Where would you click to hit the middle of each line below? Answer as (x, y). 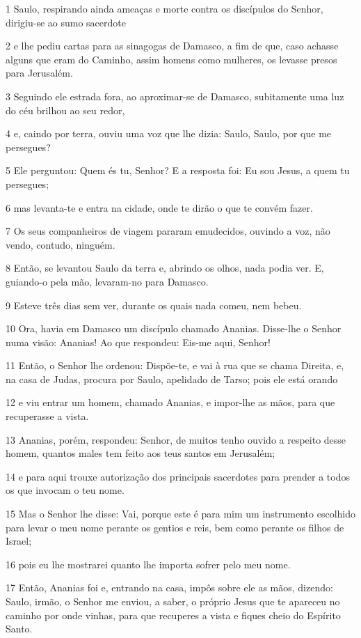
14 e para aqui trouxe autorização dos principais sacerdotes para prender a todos (178, 476)
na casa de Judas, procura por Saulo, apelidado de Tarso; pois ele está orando (172, 379)
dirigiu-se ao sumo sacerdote (66, 22)
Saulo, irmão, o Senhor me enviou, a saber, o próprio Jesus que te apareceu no (173, 601)
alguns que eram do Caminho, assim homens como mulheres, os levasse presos (171, 59)
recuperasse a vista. (47, 416)
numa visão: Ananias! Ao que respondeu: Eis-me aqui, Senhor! (138, 342)
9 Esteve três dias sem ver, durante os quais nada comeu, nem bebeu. (154, 305)
